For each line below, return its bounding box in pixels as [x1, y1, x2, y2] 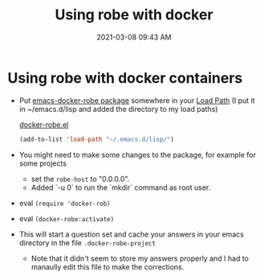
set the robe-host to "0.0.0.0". [30, 174, 130, 183]
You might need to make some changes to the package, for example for [18, 150, 257, 159]
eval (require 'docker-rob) [18, 198, 112, 208]
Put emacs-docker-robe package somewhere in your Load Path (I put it [18, 95, 255, 105]
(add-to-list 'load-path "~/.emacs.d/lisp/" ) [18, 135, 174, 143]
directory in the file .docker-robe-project [18, 237, 156, 247]
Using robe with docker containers [7, 68, 243, 87]
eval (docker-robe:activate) [18, 213, 115, 223]
